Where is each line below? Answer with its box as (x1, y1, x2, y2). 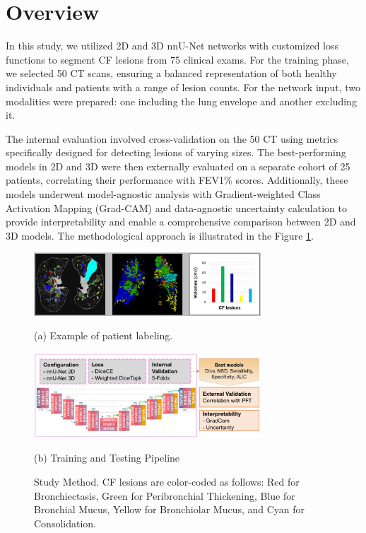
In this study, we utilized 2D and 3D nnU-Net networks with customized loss (6, 38, 339, 53)
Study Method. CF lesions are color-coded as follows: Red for (34, 474, 300, 488)
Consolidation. (34, 515, 96, 530)
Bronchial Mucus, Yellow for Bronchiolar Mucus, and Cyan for (34, 502, 305, 517)
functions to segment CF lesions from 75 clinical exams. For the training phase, (6, 52, 349, 66)
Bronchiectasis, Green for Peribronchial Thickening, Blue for (34, 488, 295, 503)
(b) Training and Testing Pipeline (34, 450, 180, 465)
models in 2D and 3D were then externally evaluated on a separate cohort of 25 (6, 158, 350, 173)
